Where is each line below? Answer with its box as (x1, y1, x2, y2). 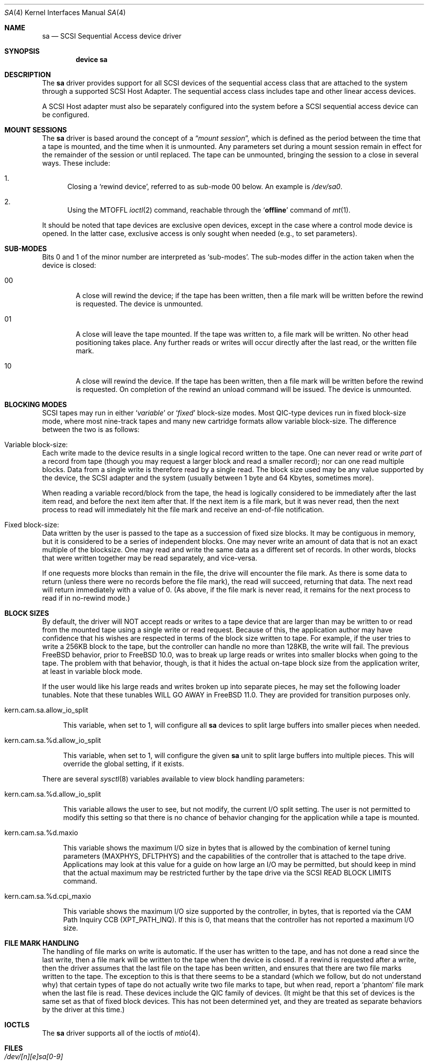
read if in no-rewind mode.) (42, 594, 130, 602)
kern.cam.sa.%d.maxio (4, 828, 78, 837)
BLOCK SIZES (4, 609, 49, 617)
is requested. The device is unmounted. (76, 300, 203, 308)
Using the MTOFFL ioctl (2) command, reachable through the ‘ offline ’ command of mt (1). (67, 206, 351, 214)
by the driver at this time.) (42, 1005, 125, 1014)
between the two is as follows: (42, 425, 140, 434)
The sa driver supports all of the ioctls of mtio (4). (42, 1029, 201, 1037)
